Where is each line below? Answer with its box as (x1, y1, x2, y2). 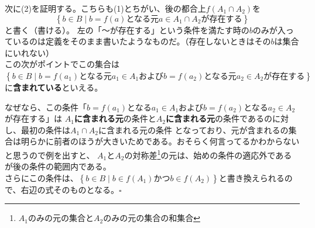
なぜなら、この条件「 (5, 101, 87, 113)
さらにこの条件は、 (5, 171, 78, 184)
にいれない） (5, 46, 54, 58)
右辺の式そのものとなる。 (20, 183, 119, 195)
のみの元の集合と (28, 212, 94, 224)
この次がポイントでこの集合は (5, 58, 119, 70)
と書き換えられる (218, 171, 285, 184)
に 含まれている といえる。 (5, 81, 103, 93)
